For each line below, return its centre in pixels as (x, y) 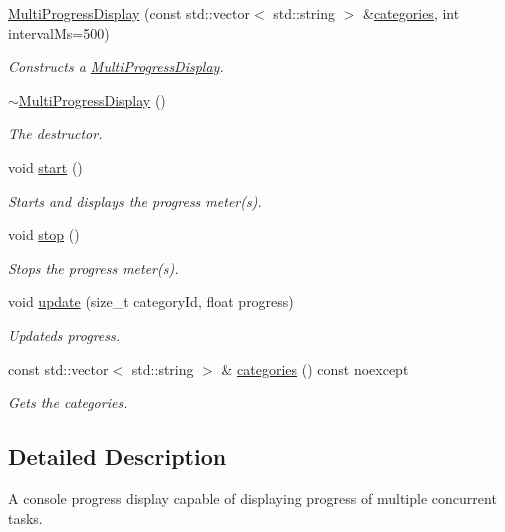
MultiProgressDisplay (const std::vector (129, 13)
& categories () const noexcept (315, 368)
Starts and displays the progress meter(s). (135, 200)
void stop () (44, 234)
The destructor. (55, 133)
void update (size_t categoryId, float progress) (151, 301)
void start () (45, 166)
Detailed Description (117, 456)
